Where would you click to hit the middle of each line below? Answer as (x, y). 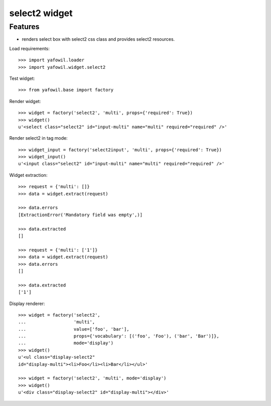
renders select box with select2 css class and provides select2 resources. (98, 39)
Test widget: (22, 78)
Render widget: (25, 101)
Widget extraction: (28, 175)
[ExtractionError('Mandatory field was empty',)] (81, 215)
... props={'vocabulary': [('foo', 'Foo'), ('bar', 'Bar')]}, (119, 336)
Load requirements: (30, 48)
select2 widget (41, 13)
